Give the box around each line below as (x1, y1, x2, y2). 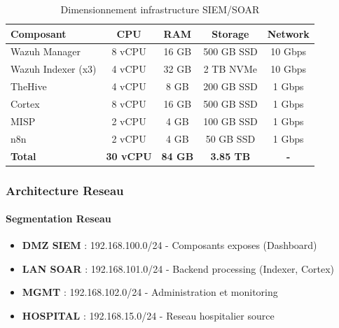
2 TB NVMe (203, 62, 258, 76)
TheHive (11, 79, 47, 94)
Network (267, 26, 310, 41)
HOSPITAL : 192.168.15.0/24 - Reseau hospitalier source (22, 308, 275, 323)
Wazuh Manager (11, 44, 81, 59)
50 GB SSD (205, 131, 256, 145)
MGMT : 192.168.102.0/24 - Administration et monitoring (22, 285, 278, 299)
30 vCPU (106, 148, 152, 163)
